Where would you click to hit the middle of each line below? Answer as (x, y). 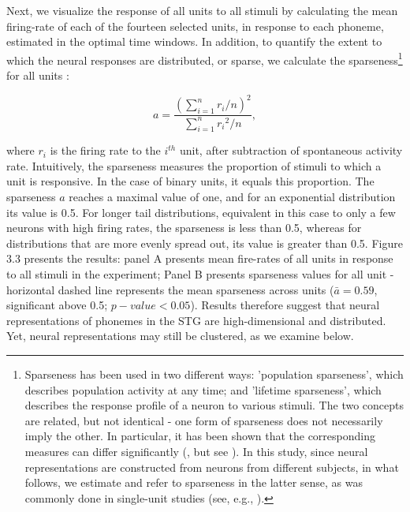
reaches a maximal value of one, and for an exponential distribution (232, 197)
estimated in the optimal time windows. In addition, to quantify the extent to (194, 41)
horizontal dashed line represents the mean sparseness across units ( (170, 289)
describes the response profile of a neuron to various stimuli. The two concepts (214, 405)
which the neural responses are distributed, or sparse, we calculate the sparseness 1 (205, 58)
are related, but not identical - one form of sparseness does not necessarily (204, 420)
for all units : (38, 75)
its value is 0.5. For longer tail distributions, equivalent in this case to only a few (201, 212)
